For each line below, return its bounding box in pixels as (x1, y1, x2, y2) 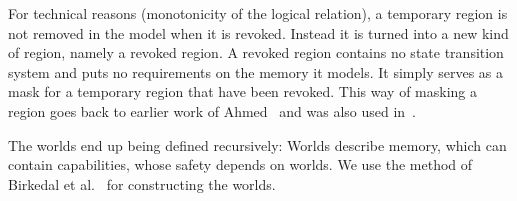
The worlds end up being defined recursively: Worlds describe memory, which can (8, 134, 507, 155)
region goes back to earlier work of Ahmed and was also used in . (8, 100, 417, 121)
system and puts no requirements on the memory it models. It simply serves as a (8, 61, 504, 82)
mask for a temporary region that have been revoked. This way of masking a (8, 81, 478, 102)
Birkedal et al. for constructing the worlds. (8, 173, 276, 194)
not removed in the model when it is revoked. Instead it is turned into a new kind (8, 22, 509, 43)
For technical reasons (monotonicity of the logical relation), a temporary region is (8, 3, 508, 23)
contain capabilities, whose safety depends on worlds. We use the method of (8, 154, 473, 175)
